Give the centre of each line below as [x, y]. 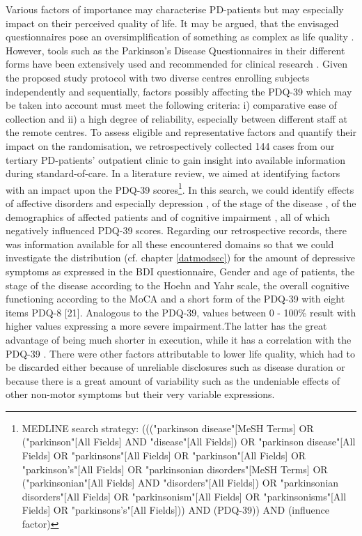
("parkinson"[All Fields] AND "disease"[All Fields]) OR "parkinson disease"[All [189, 442]
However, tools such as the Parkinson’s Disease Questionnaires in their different [175, 50]
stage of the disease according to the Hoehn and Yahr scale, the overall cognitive [178, 285]
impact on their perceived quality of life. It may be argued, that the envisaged [172, 23]
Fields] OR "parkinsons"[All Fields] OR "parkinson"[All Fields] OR [164, 455]
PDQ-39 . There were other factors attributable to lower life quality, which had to [180, 353]
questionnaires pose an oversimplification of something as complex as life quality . [180, 37]
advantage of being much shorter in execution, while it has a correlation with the [179, 339]
